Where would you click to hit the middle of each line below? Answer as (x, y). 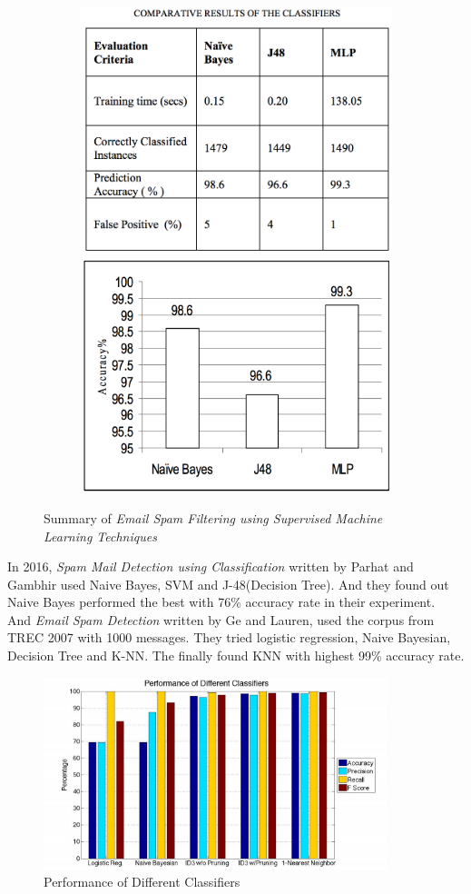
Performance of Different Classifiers (142, 882)
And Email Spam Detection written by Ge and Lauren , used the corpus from (221, 619)
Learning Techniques (100, 536)
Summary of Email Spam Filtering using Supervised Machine (213, 517)
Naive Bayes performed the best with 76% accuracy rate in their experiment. (221, 602)
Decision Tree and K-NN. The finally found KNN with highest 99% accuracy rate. (236, 656)
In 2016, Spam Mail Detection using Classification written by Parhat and (211, 566)
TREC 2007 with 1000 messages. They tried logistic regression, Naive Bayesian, (229, 637)
